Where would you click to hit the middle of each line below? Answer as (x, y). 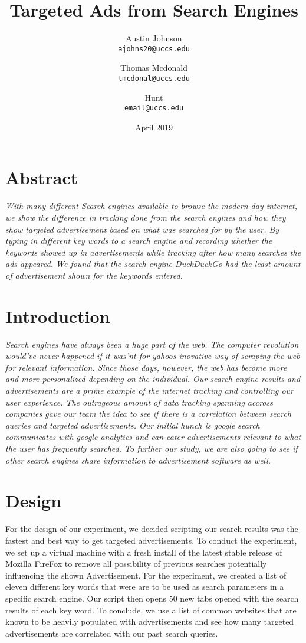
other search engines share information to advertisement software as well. (138, 460)
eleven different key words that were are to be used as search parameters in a (145, 587)
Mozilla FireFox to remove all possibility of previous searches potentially (136, 564)
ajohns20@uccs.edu (154, 49)
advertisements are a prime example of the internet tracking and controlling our (150, 391)
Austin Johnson (154, 38)
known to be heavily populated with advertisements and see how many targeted (150, 621)
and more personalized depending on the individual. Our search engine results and (153, 379)
